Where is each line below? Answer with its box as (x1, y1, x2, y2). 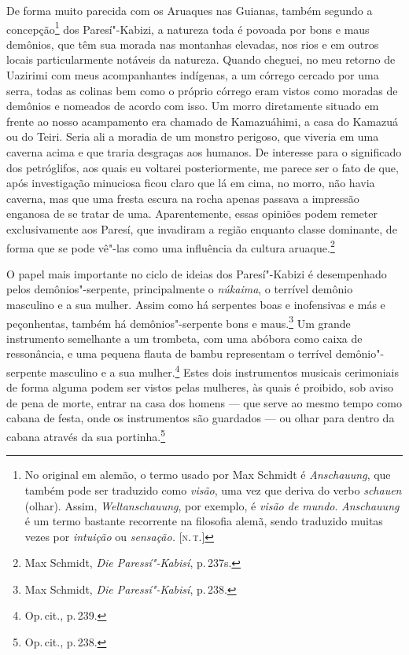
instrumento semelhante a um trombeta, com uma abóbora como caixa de (6, 329, 363, 346)
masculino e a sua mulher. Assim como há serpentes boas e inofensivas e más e (6, 296, 385, 312)
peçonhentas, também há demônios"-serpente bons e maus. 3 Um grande (6, 312, 351, 331)
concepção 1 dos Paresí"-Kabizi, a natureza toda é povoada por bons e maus (6, 18, 370, 37)
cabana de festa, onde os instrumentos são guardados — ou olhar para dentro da (6, 410, 395, 426)
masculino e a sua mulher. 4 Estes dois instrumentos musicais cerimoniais (50, 362, 399, 380)
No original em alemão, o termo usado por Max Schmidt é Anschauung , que (24, 466, 391, 483)
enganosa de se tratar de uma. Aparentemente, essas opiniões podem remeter (6, 205, 378, 222)
